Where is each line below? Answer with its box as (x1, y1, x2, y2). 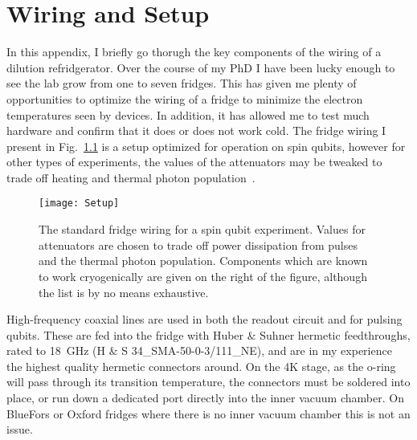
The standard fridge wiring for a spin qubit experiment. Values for (39, 221, 366, 238)
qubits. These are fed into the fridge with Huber (6, 326, 244, 343)
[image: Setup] (39, 198, 120, 210)
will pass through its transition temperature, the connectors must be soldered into (6, 373, 411, 390)
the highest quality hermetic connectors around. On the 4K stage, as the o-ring (6, 357, 396, 374)
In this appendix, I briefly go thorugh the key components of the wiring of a (6, 43, 382, 60)
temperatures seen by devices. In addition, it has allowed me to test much (6, 106, 370, 123)
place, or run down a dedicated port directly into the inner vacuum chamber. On (6, 389, 404, 406)
